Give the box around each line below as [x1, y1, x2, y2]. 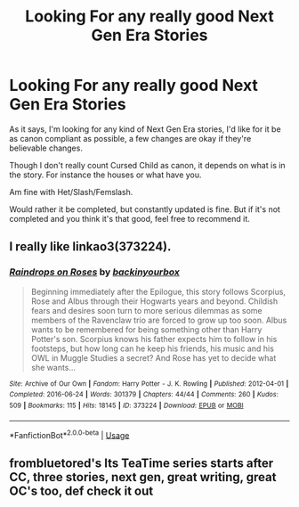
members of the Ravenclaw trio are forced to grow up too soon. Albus [30, 315, 287, 325]
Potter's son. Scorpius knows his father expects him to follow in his [30, 333, 278, 344]
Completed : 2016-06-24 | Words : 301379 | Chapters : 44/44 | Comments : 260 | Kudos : [9, 390, 279, 399]
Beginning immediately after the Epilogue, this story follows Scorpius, [30, 286, 287, 297]
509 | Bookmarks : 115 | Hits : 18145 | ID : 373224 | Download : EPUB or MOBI [9, 401, 244, 410]
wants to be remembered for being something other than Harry [30, 323, 263, 335]
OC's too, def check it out [9, 483, 154, 498]
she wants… [30, 362, 77, 372]
